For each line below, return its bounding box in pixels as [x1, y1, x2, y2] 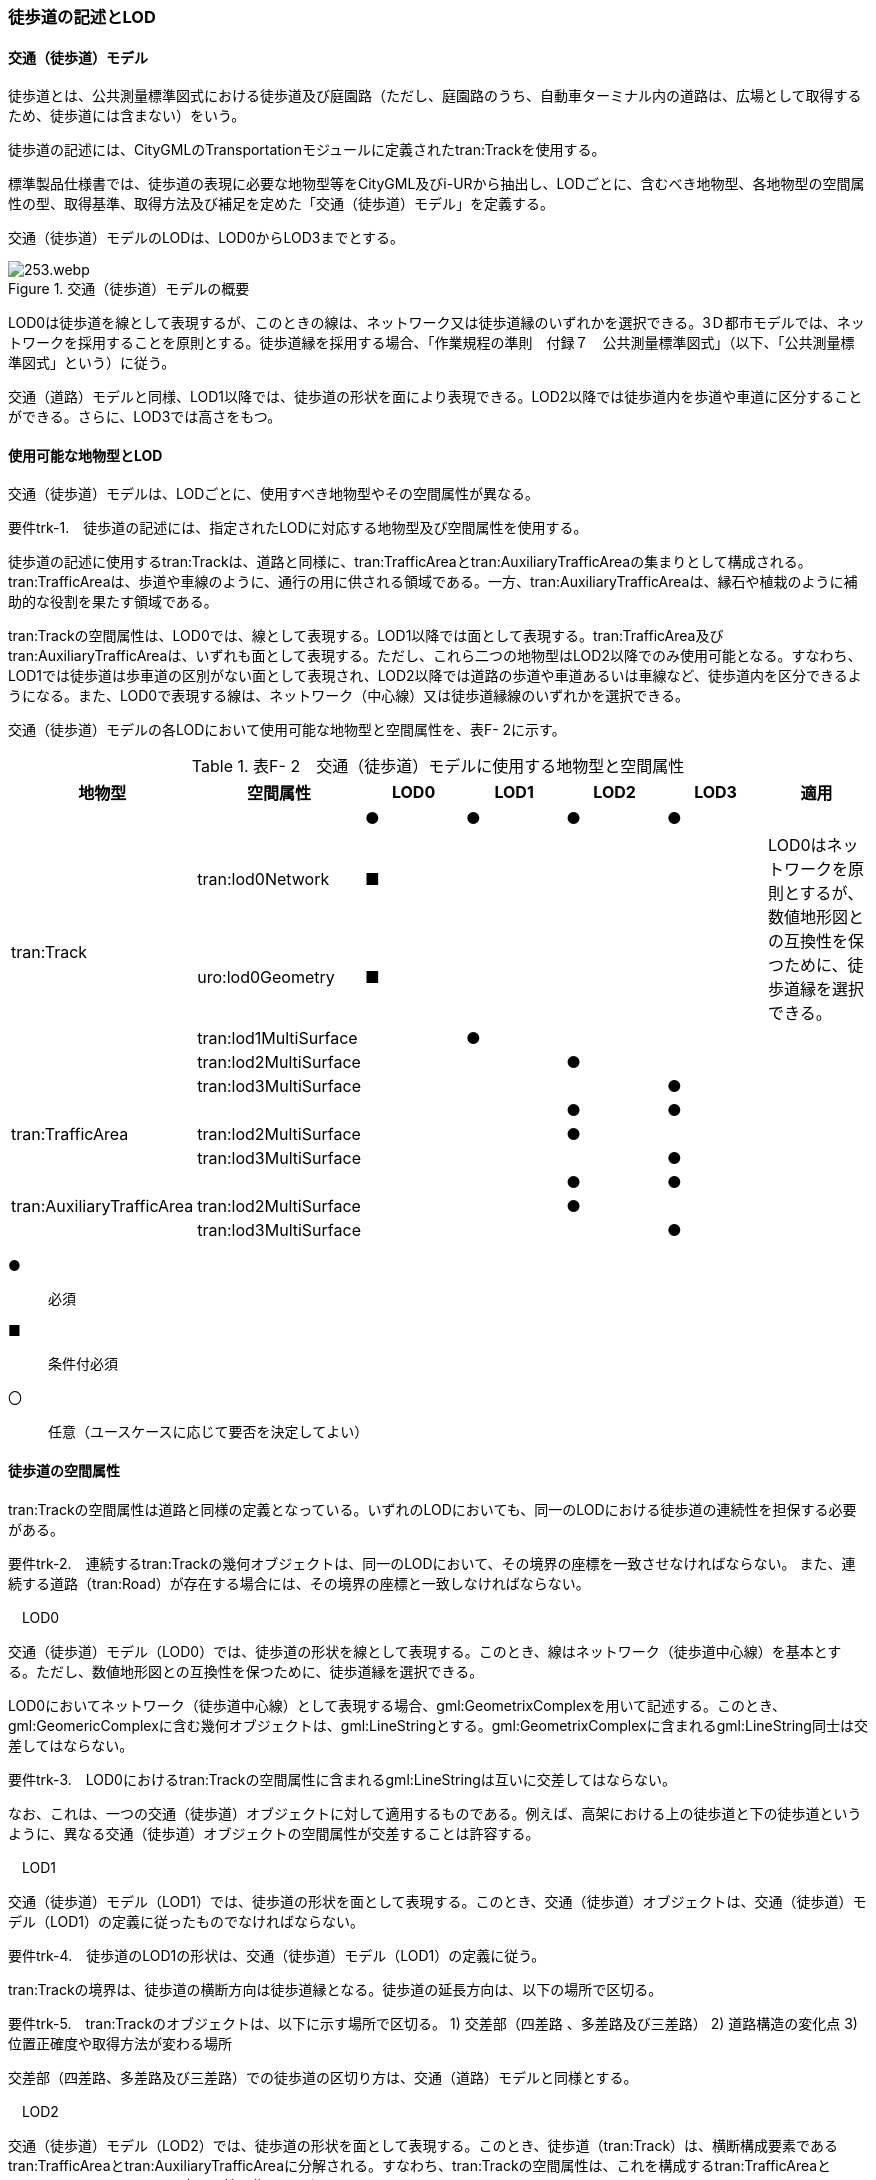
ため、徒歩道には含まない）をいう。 [8, 107, 246, 125]
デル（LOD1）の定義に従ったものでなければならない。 [8, 1912, 365, 1930]
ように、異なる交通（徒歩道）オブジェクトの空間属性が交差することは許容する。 [8, 1824, 540, 1842]
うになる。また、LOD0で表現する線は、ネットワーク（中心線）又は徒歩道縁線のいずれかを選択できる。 [8, 687, 689, 705]
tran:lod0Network [197, 869, 330, 890]
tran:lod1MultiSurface [197, 1028, 358, 1049]
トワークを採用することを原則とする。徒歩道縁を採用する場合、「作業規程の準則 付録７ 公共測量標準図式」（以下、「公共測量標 [8, 334, 855, 352]
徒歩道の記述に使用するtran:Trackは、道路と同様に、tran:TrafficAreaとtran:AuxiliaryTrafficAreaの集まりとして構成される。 [8, 553, 812, 571]
